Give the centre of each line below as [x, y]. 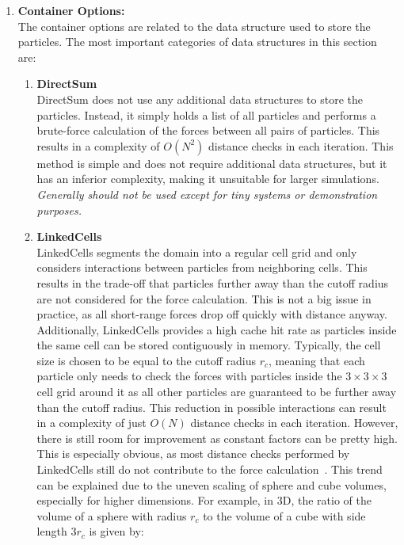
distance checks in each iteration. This [301, 145]
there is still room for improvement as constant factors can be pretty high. [217, 438]
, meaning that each [317, 360]
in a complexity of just [91, 423]
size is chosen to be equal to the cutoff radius [147, 360]
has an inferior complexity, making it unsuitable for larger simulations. [208, 179]
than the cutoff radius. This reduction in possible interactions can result [212, 407]
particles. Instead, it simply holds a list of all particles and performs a [206, 114]
